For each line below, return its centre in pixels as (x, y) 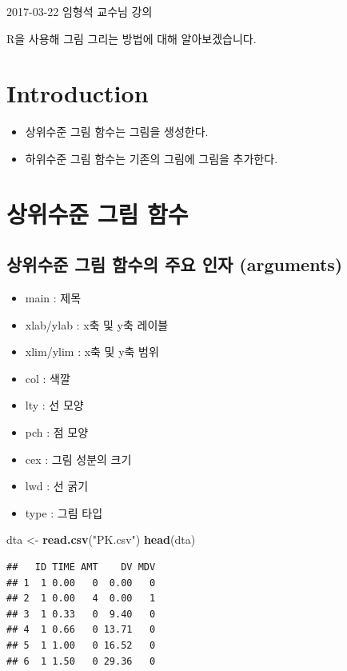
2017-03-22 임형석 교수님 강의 (80, 11)
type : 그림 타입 (64, 512)
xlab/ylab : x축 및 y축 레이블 (97, 324)
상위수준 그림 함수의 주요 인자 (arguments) (175, 264)
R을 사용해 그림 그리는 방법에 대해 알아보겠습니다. (132, 38)
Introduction (78, 93)
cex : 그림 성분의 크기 (78, 459)
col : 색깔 (48, 378)
